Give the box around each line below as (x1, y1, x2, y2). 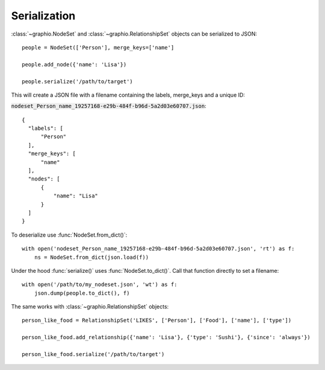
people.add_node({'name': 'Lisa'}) (22, 61, 127, 68)
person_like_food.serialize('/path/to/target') (22, 351, 165, 358)
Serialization (11, 9, 76, 22)
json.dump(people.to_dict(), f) (34, 290, 130, 296)
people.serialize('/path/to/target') (22, 78, 134, 85)
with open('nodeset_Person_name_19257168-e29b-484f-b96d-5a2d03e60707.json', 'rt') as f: (22, 245, 295, 252)
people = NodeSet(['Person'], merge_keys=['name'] (22, 44, 175, 51)
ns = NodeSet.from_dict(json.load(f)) (34, 254, 149, 261)
